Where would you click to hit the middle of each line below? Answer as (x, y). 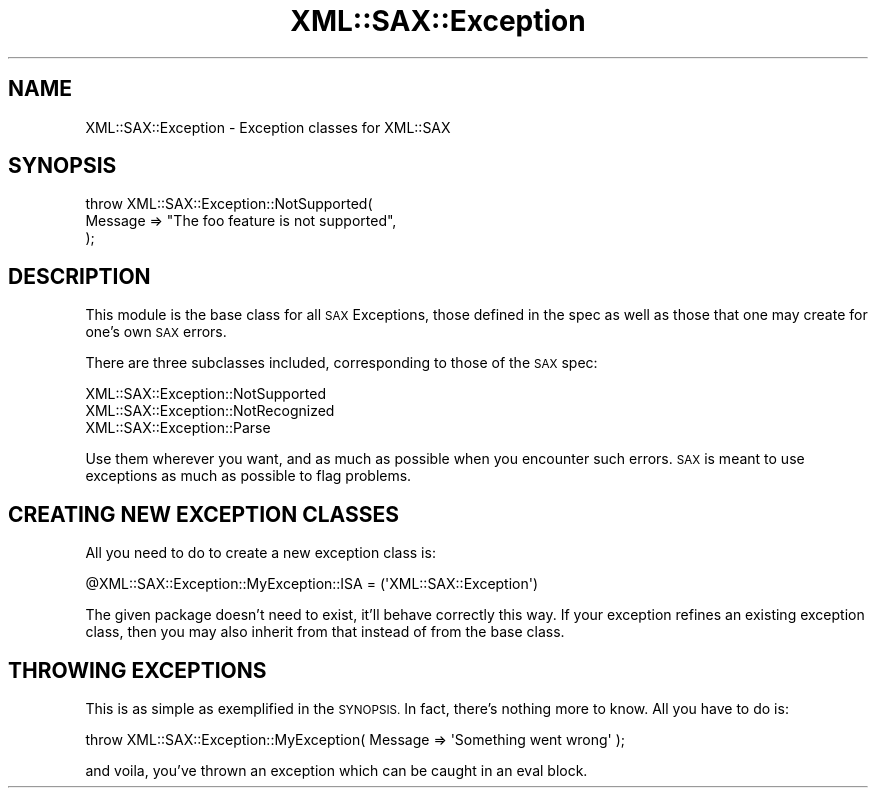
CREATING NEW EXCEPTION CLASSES (203, 514)
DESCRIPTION (79, 276)
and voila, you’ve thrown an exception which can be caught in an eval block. (336, 770)
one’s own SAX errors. (156, 332)
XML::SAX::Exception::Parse (178, 428)
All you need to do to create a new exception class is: (260, 553)
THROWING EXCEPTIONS (137, 670)
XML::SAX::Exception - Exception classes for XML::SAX (268, 127)
